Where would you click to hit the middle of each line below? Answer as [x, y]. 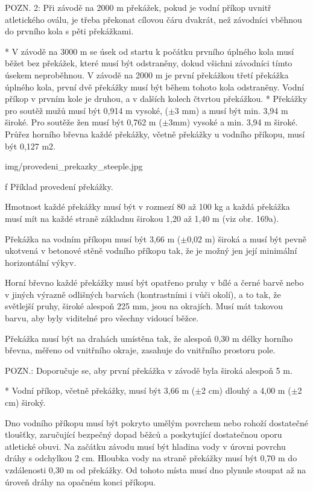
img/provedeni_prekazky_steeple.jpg [74, 166]
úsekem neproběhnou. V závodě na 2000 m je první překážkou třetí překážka [147, 74]
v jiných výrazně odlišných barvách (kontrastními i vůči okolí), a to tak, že [143, 294]
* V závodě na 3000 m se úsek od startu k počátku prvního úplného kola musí [150, 51]
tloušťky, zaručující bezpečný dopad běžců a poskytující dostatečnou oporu [144, 434]
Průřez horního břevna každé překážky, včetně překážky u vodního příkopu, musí [155, 134]
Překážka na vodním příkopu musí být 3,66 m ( [93, 238]
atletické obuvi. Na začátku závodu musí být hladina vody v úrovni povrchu [145, 446]
